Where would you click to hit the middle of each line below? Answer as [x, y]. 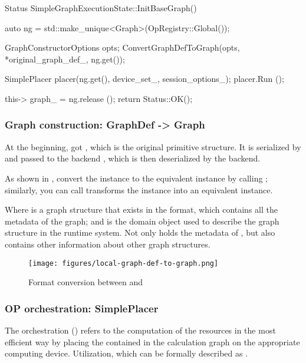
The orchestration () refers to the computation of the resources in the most [140, 330]
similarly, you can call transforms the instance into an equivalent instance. [139, 189]
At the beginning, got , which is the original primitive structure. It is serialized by [153, 146]
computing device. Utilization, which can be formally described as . [126, 353]
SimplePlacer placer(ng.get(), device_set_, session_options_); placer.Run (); [144, 79]
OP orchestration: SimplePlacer [82, 308]
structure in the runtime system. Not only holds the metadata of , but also [140, 232]
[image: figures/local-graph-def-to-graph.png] [124, 263]
